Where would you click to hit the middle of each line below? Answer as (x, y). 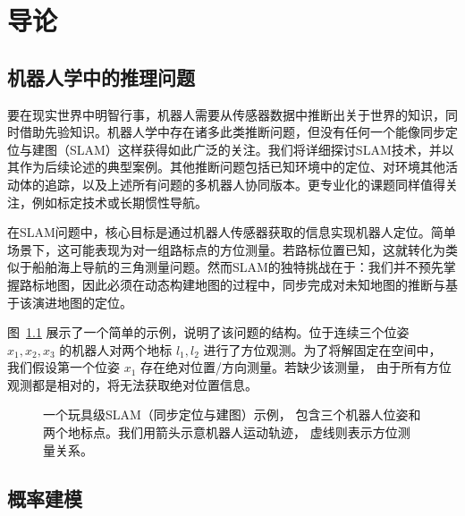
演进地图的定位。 (82, 302)
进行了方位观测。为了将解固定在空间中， (322, 349)
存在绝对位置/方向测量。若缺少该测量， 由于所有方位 (296, 367)
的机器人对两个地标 (116, 349)
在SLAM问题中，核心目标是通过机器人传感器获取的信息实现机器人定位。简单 (232, 232)
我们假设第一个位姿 (63, 367)
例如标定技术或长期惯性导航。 (119, 202)
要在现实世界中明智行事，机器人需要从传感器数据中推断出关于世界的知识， (226, 114)
